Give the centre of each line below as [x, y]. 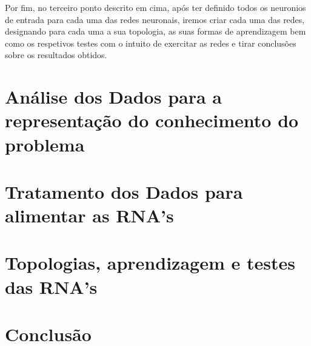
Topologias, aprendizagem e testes [150, 263]
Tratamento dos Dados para [124, 191]
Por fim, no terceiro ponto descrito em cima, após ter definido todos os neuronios [155, 7]
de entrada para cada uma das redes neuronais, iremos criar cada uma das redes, [155, 19]
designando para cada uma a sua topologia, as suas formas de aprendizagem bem [155, 31]
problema [45, 144]
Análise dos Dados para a [113, 97]
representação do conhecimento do [152, 120]
